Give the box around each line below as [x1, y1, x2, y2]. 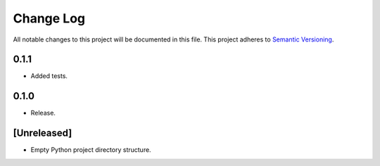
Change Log [13, 11, 86, 26]
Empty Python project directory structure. [30, 146, 151, 154]
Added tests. [30, 72, 68, 80]
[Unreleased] [13, 127, 72, 139]
